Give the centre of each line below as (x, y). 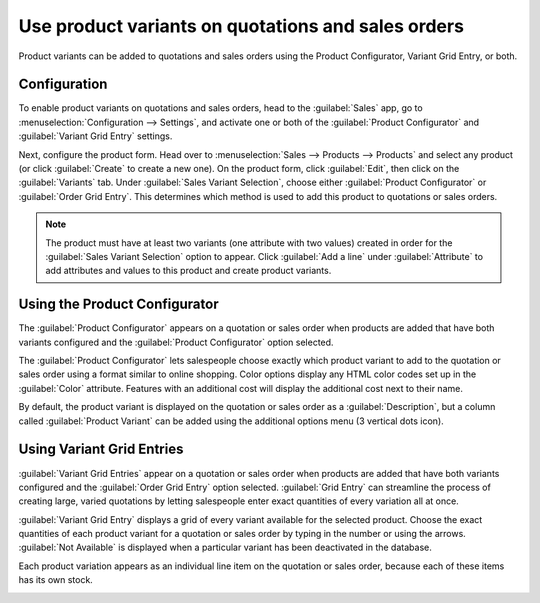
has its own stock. (56, 580)
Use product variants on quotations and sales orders (241, 26)
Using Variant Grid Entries (101, 449)
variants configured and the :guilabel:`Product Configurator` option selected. (176, 342)
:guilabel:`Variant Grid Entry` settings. (95, 136)
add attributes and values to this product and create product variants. (188, 271)
